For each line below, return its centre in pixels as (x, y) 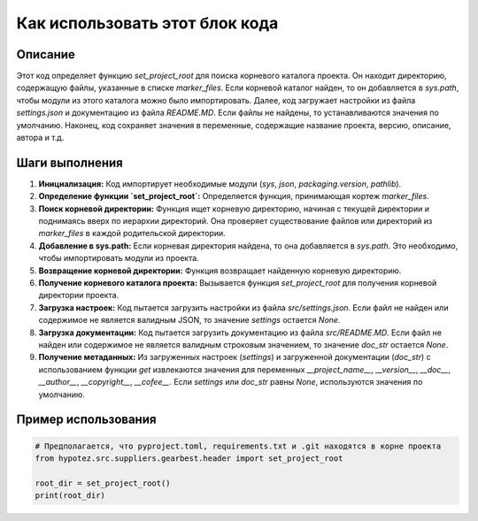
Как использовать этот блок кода (147, 23)
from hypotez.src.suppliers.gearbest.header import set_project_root (189, 458)
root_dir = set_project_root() (103, 483)
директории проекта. (79, 295)
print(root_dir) (70, 496)
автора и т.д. (40, 138)
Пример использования (86, 420)
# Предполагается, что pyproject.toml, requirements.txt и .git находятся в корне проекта (238, 446)
